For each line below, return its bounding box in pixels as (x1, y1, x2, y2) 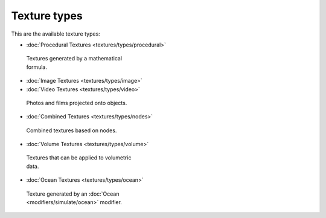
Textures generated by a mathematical (26, 55, 123, 62)
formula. (26, 63, 48, 71)
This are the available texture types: (11, 30, 101, 37)
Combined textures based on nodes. (26, 127, 117, 134)
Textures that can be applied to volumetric (26, 154, 132, 161)
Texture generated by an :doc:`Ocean (26, 190, 120, 197)
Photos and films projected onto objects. (26, 99, 127, 106)
